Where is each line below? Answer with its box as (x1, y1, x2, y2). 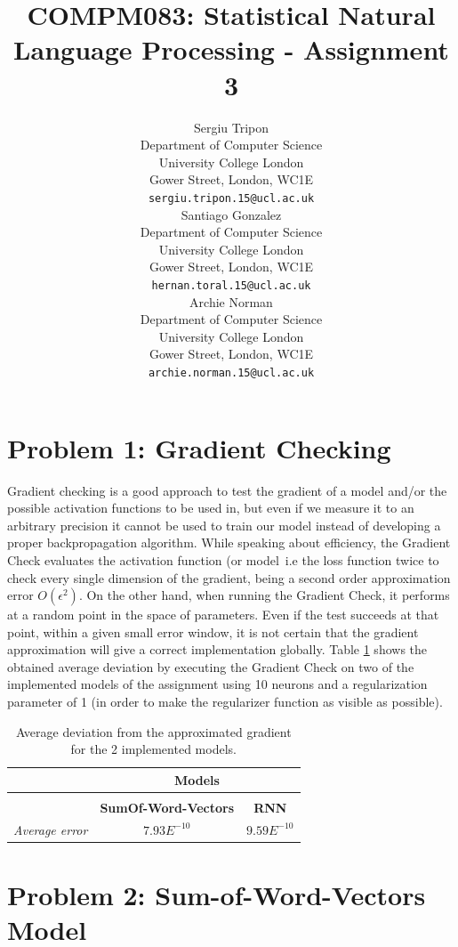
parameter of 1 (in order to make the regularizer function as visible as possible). (7, 692, 443, 711)
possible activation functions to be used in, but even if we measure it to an (7, 498, 414, 517)
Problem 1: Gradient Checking (7, 429, 391, 465)
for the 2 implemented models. (70, 740, 237, 758)
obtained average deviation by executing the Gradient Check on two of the (7, 657, 414, 676)
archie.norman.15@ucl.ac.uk (148, 366, 315, 379)
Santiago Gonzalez (181, 205, 282, 223)
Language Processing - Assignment (13, 31, 449, 68)
